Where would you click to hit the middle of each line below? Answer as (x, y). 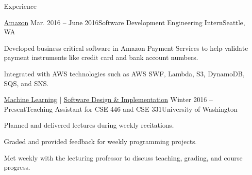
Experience (20, 6)
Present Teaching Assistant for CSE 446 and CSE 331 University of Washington (121, 109)
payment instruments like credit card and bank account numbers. (101, 57)
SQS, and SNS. (26, 83)
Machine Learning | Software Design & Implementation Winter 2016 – (108, 99)
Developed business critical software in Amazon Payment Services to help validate (126, 48)
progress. (17, 167)
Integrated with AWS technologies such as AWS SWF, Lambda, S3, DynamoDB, (124, 73)
